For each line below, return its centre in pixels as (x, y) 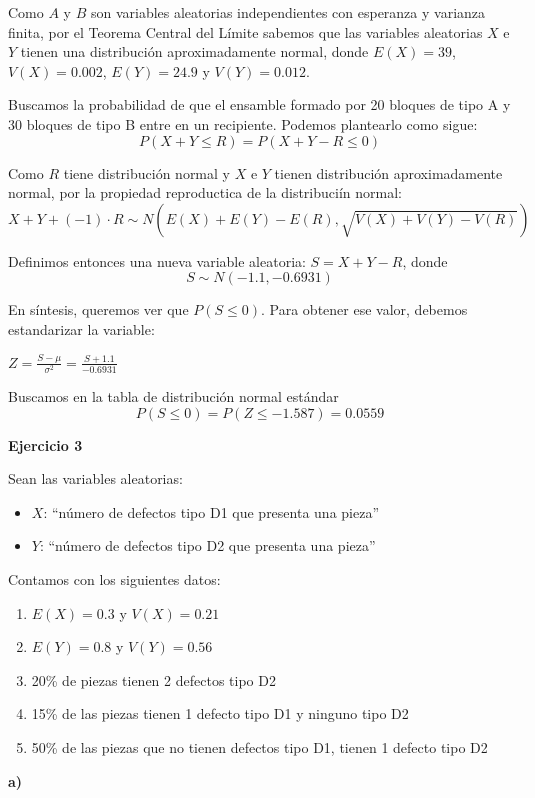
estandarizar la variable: (81, 328)
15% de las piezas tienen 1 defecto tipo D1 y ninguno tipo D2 (220, 713)
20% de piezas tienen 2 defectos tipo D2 (153, 679)
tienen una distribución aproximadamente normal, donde (194, 51)
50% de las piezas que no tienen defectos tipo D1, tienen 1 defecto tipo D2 (259, 746)
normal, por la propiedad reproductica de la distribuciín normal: (205, 192)
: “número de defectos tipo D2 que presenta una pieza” (207, 545)
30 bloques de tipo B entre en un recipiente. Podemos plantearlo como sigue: (243, 123)
